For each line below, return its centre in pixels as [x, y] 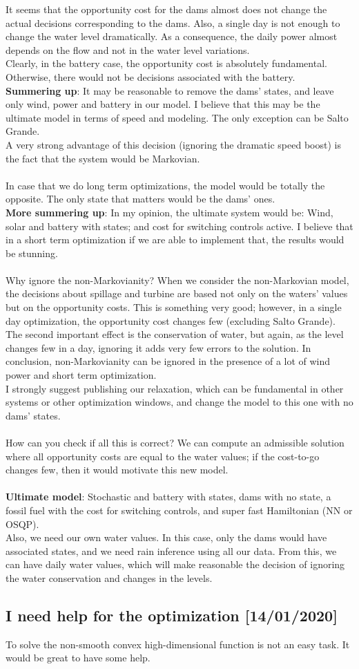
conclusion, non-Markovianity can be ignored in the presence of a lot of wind [168, 361]
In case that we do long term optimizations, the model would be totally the [165, 185]
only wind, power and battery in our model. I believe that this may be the [163, 104]
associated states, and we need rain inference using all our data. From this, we [171, 550]
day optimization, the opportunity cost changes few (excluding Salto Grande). [171, 320]
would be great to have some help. [78, 658]
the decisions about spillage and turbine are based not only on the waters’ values [177, 293]
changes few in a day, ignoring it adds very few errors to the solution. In [158, 347]
